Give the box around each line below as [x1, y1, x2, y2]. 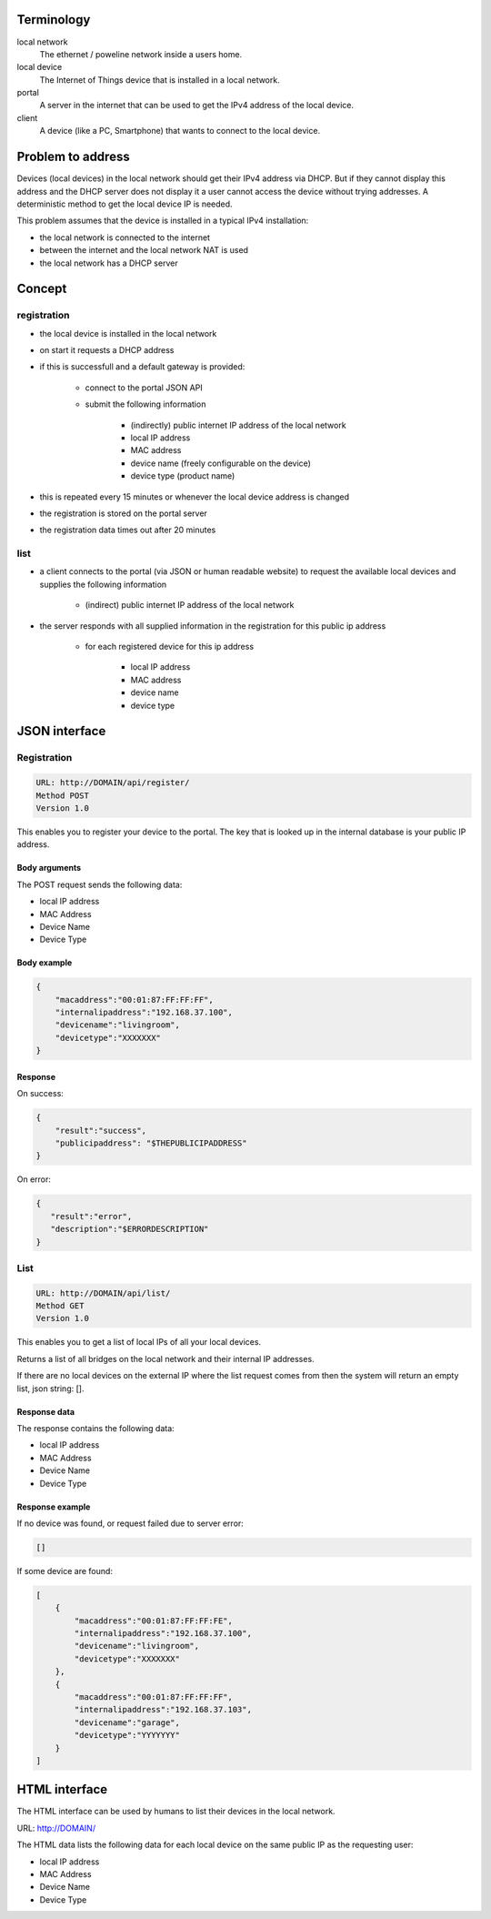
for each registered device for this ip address [85, 641, 255, 652]
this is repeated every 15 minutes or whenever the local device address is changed [39, 491, 350, 502]
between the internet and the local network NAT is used [39, 245, 249, 256]
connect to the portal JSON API [85, 382, 204, 393]
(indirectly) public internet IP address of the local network [130, 419, 346, 430]
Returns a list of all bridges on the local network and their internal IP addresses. [16, 1353, 315, 1364]
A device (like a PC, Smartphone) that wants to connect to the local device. [39, 126, 321, 136]
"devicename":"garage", [74, 1717, 181, 1728]
